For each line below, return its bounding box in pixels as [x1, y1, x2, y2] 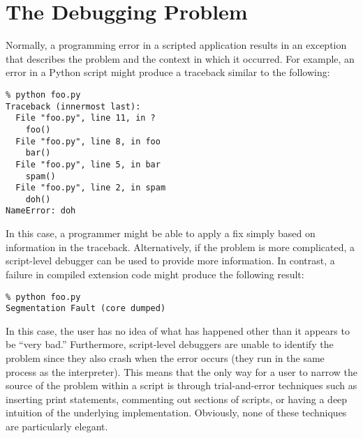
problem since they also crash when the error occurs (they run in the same [6, 351, 325, 365]
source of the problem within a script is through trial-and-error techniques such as [6, 378, 357, 393]
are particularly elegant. [6, 418, 108, 433]
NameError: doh [6, 206, 76, 216]
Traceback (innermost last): [6, 101, 141, 112]
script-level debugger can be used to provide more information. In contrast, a [6, 253, 335, 268]
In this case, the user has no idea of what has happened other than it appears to [6, 323, 350, 338]
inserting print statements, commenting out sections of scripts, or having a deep [6, 391, 348, 406]
